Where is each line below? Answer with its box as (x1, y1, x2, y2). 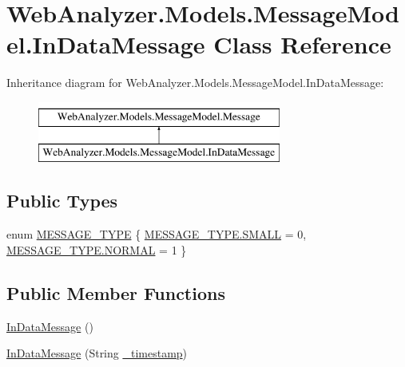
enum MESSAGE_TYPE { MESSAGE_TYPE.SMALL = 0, (6, 226, 307, 243)
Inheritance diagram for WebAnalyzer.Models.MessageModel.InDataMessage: (6, 74, 384, 91)
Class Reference (213, 28, 391, 61)
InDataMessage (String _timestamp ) (6, 345, 188, 361)
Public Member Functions (6, 280, 225, 305)
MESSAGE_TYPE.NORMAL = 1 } (6, 241, 187, 258)
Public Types (6, 188, 118, 213)
